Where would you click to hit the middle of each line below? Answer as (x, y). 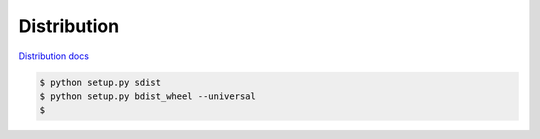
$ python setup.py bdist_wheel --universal (148, 96)
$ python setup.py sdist (100, 82)
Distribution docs (54, 56)
